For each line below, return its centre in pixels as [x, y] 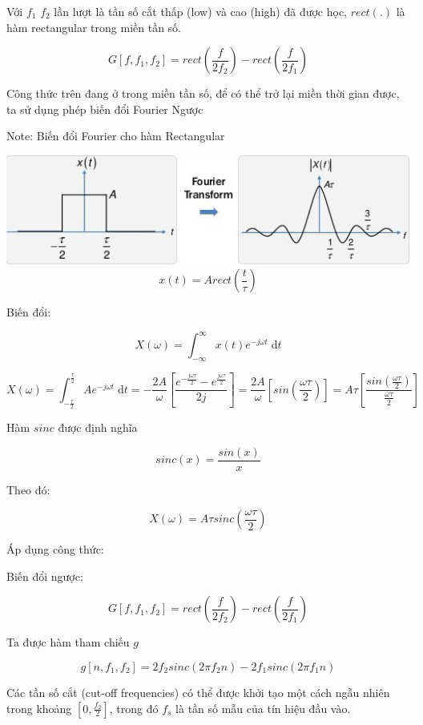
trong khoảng [39, 708]
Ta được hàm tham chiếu [68, 642]
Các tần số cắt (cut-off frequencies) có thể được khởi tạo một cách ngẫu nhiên [198, 693]
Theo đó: [28, 489]
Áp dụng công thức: [55, 549]
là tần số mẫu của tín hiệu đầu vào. [263, 708]
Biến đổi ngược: [45, 576]
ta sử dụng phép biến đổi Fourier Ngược [105, 109]
